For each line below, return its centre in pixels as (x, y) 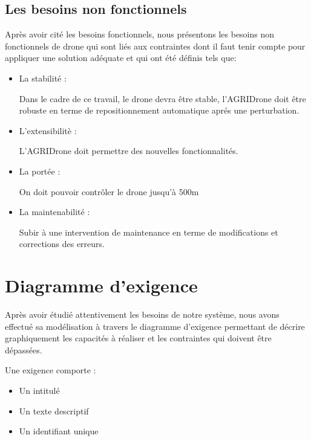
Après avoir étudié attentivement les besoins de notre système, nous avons (142, 314)
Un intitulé (39, 391)
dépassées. (24, 349)
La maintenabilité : (54, 212)
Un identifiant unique (59, 431)
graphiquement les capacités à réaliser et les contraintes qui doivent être (138, 338)
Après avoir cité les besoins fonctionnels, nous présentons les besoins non (140, 34)
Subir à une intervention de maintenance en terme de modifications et (149, 232)
